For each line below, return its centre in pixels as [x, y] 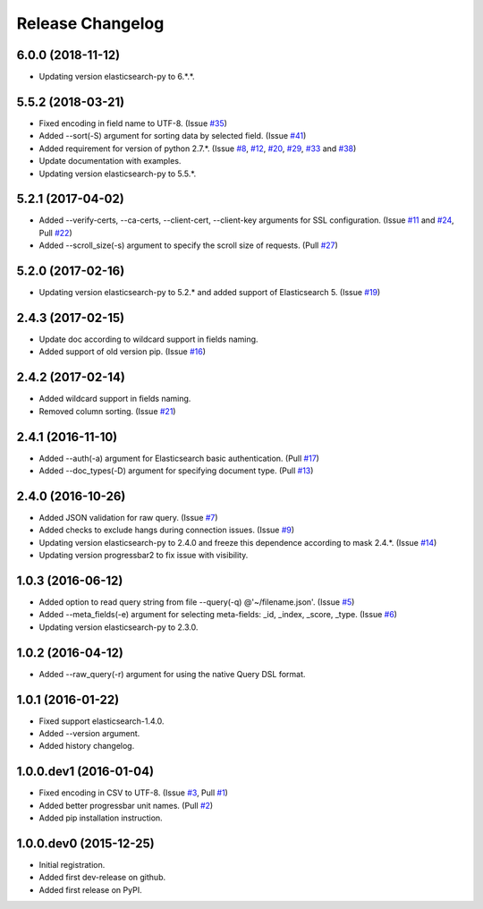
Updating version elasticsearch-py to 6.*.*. [117, 77]
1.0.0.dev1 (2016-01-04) [85, 772]
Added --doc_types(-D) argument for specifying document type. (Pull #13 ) [176, 471]
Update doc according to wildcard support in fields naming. [148, 339]
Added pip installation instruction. [101, 818]
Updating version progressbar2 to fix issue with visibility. [144, 556]
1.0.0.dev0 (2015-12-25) [86, 843]
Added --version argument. [89, 733]
